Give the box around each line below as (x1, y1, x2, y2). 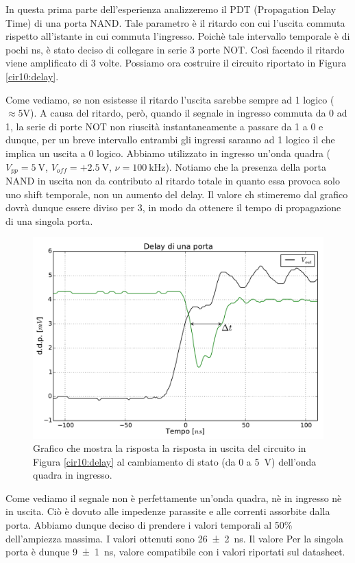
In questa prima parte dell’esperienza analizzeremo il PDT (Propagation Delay (5, 2, 336, 16)
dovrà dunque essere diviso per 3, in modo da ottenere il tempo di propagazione (5, 200, 341, 215)
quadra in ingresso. (33, 468, 112, 482)
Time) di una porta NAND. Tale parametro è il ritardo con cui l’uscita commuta (5, 15, 345, 29)
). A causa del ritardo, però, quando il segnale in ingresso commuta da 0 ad (30, 106, 347, 120)
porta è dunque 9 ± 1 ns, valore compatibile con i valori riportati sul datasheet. (5, 544, 345, 559)
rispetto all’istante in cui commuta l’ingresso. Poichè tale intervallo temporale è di (5, 29, 350, 43)
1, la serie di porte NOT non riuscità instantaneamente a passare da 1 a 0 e (5, 119, 323, 133)
